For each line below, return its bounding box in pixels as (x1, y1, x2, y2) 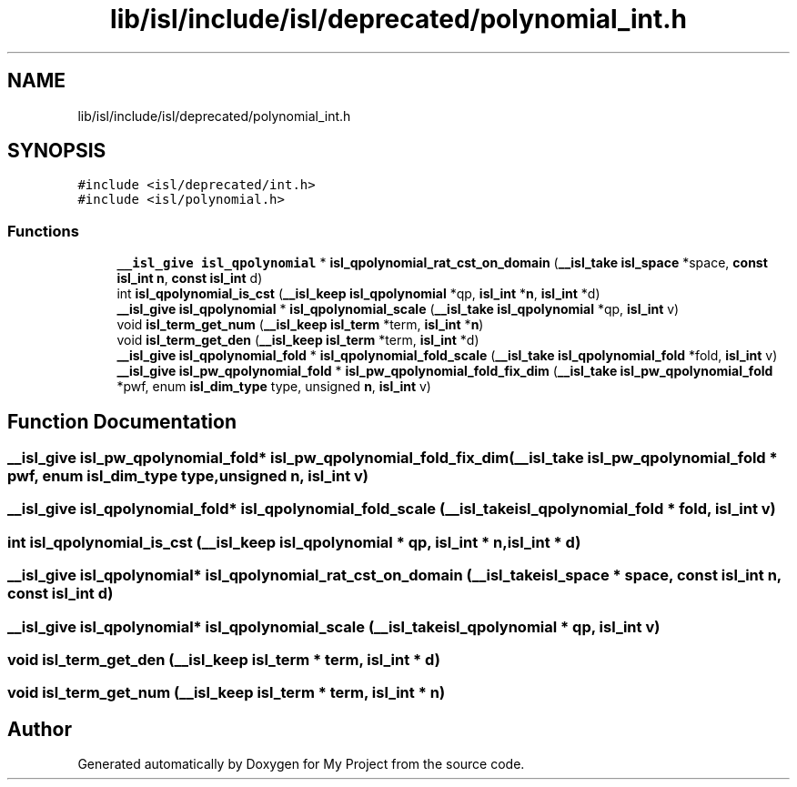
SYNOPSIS (7, 139, 106, 163)
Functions (7, 221, 79, 240)
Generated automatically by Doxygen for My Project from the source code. (77, 756, 525, 772)
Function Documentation (7, 409, 237, 433)
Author (7, 717, 72, 741)
